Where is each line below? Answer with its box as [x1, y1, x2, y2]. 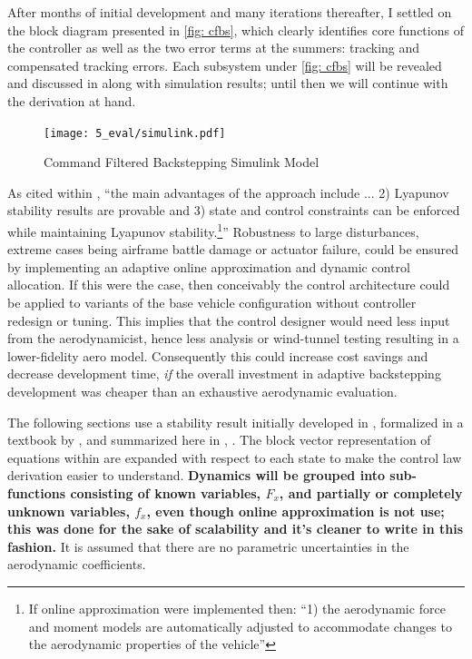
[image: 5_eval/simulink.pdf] [44, 126, 226, 140]
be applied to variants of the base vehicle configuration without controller [7, 293, 417, 312]
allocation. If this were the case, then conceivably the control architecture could [7, 275, 450, 294]
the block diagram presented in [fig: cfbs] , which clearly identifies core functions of [7, 20, 464, 39]
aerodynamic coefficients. [7, 555, 146, 574]
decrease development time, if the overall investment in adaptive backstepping [7, 364, 441, 383]
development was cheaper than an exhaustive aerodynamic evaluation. [7, 382, 398, 400]
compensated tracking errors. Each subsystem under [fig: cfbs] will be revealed [7, 55, 442, 74]
